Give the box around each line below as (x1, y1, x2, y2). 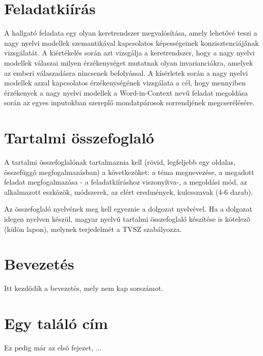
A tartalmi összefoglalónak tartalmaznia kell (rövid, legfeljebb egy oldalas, (4, 157, 235, 167)
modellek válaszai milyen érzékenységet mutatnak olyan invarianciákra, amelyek (4, 57, 253, 68)
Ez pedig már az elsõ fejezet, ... (4, 342, 102, 352)
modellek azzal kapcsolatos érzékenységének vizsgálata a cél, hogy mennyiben (4, 77, 246, 88)
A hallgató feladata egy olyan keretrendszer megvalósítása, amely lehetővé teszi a (4, 27, 257, 38)
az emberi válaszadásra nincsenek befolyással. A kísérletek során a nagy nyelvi (4, 67, 248, 78)
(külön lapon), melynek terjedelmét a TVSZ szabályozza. (4, 223, 182, 234)
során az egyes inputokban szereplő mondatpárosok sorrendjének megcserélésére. (4, 97, 255, 108)
